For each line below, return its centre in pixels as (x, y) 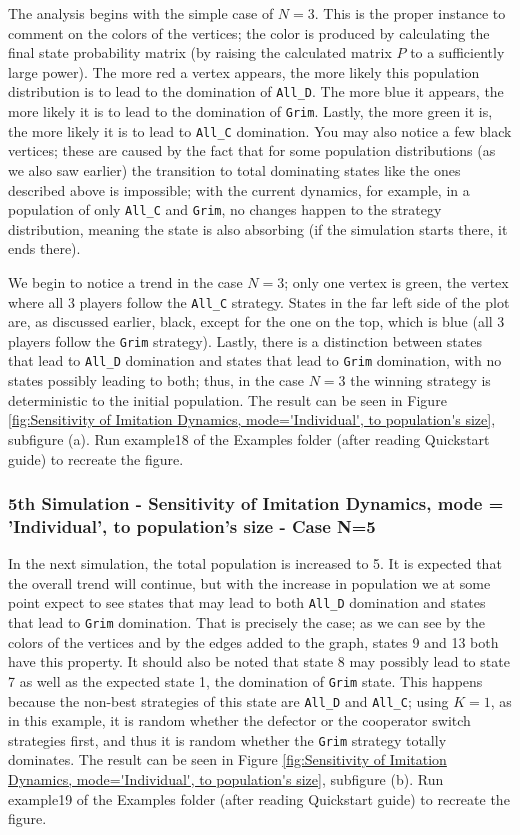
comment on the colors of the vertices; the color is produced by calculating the (249, 32)
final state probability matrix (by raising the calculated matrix (200, 52)
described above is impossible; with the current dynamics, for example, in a (239, 189)
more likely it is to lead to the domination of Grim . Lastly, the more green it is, (250, 111)
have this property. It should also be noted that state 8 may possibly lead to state (259, 661)
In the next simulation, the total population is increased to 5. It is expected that (255, 563)
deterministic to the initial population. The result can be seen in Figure (227, 399)
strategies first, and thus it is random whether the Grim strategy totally (227, 739)
